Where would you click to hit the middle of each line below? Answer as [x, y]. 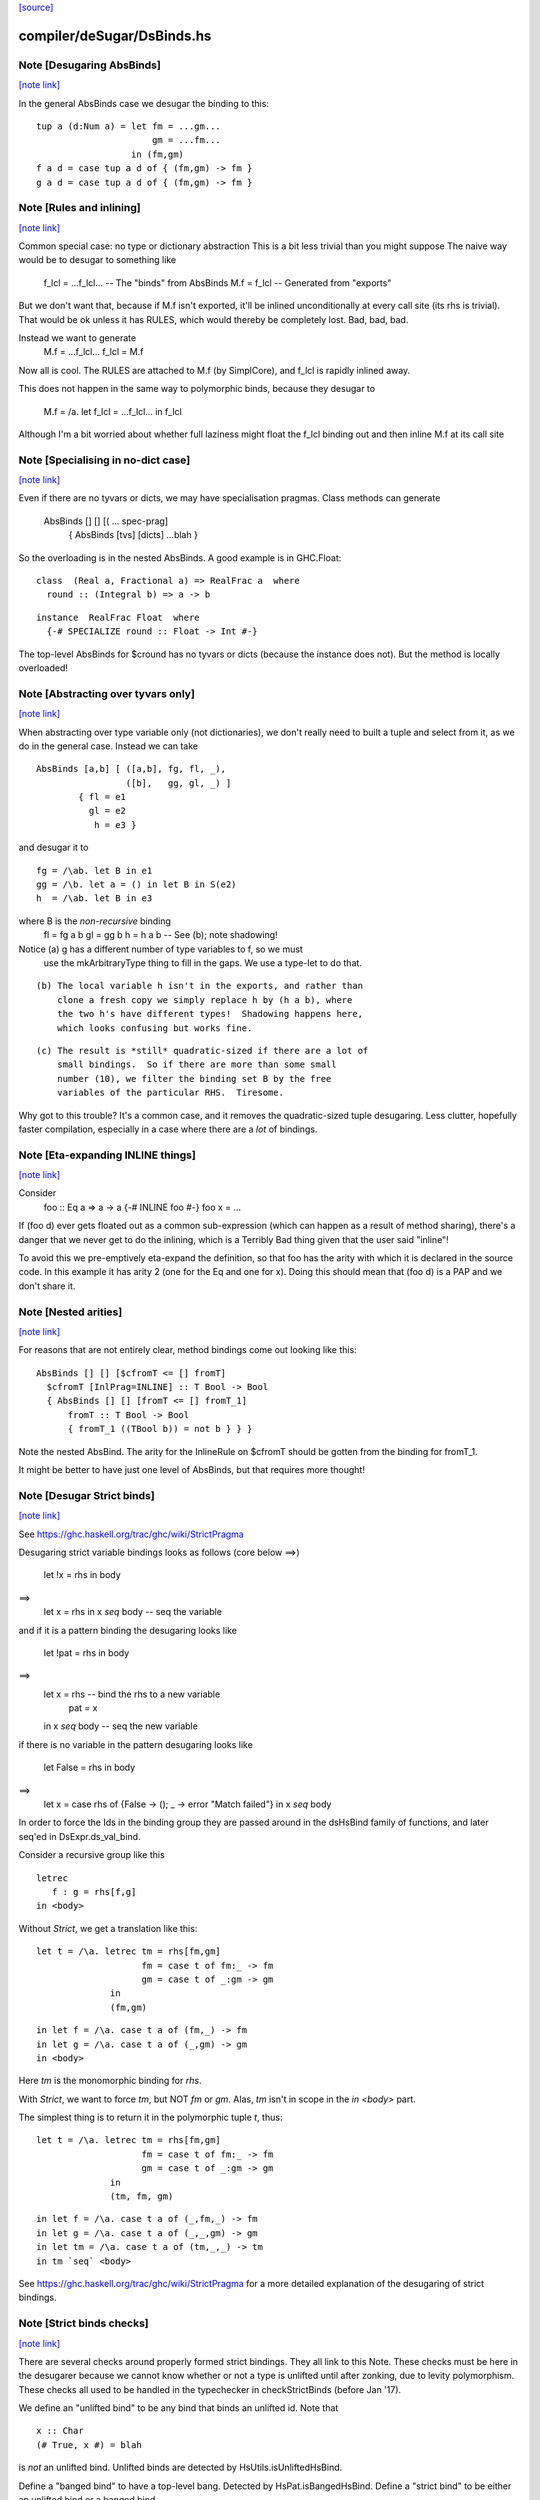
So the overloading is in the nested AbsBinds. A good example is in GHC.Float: [180, 557]
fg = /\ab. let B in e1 [94, 870]
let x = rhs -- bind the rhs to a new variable [132, 1694]
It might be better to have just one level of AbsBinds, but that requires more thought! [191, 1470]
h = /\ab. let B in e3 [94, 898]
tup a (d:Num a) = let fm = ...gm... [129, 126]
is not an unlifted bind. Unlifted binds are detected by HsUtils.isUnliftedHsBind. [180, 2467]
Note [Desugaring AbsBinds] [90, 65]
